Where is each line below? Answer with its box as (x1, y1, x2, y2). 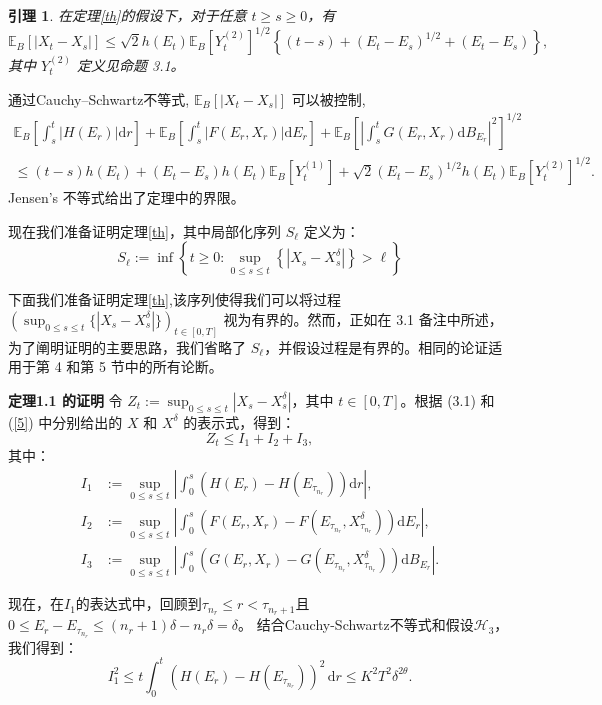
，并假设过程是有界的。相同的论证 (264, 336, 489, 357)
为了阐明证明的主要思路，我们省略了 (8, 336, 246, 357)
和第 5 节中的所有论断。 (66, 356, 223, 377)
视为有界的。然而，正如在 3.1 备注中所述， (223, 308, 503, 329)
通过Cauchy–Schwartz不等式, (8, 88, 190, 109)
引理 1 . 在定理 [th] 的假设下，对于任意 (8, 5, 247, 25)
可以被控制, (291, 88, 366, 109)
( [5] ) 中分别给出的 (8, 411, 123, 432)
